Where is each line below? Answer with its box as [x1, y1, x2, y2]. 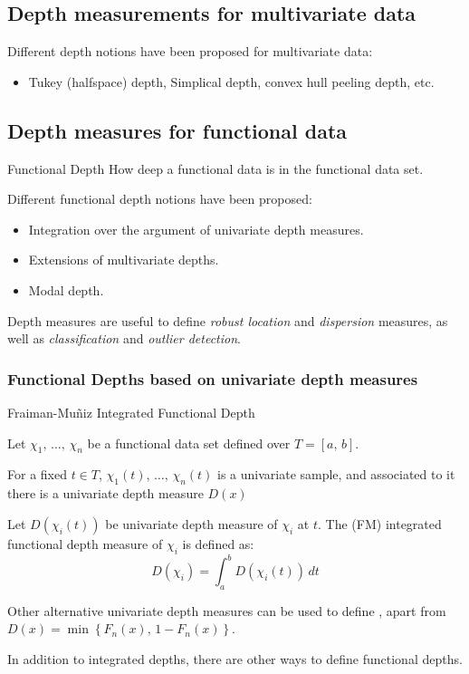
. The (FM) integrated [318, 514, 442, 533]
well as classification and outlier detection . [7, 329, 241, 348]
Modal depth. [28, 280, 104, 299]
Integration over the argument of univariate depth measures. [28, 219, 364, 238]
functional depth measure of [7, 534, 163, 553]
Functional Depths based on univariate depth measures [7, 367, 418, 390]
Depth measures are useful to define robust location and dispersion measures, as [7, 311, 448, 330]
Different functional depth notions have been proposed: [7, 189, 312, 208]
